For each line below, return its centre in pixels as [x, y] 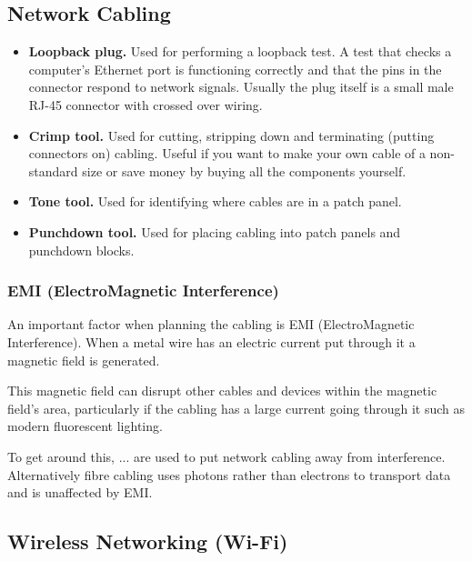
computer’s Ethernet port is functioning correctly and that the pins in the [235, 69]
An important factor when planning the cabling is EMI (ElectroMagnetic [211, 324]
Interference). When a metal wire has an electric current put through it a [211, 341]
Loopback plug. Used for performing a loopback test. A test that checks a [240, 51]
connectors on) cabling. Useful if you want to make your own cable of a [227, 153]
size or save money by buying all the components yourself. [244, 170]
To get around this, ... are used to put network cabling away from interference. [226, 456]
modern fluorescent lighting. [85, 426]
